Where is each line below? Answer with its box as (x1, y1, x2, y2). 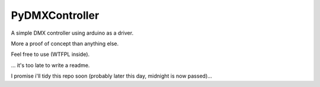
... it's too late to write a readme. (11, 62, 90, 69)
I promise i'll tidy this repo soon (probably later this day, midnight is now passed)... (11, 72, 213, 79)
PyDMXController (11, 9, 100, 22)
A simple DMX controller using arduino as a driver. (11, 29, 133, 36)
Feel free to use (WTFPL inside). (11, 51, 90, 58)
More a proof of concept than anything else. (11, 40, 119, 47)
